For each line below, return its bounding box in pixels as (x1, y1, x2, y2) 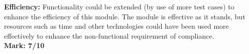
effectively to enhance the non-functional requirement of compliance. (4, 30, 214, 41)
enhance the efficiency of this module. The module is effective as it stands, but (4, 11, 245, 21)
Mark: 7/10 (4, 40, 45, 51)
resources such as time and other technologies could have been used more (4, 21, 229, 31)
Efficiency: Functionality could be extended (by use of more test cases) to (4, 1, 234, 11)
